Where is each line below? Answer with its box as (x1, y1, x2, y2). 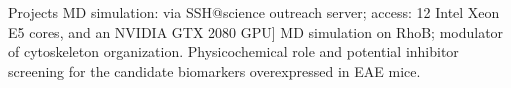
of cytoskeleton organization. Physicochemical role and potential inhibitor (8, 41, 459, 62)
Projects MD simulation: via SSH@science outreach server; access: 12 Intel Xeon (8, 2, 500, 22)
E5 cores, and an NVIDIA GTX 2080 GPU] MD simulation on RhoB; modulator (8, 21, 504, 42)
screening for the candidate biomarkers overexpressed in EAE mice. (8, 60, 421, 81)
